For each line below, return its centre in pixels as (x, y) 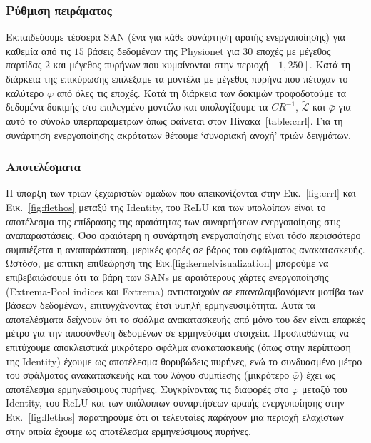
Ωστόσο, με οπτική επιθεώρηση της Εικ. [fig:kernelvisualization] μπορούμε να (167, 263)
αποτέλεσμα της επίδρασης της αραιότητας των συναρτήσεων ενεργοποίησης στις (173, 221)
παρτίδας (24, 65)
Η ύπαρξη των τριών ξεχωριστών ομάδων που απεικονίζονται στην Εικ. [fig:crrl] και (181, 193)
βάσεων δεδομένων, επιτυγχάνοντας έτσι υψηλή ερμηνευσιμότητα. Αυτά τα (161, 305)
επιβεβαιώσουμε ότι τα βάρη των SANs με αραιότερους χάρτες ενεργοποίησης (167, 276)
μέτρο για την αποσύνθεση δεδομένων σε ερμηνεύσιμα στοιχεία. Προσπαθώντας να (177, 333)
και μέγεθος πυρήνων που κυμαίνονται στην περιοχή (161, 65)
